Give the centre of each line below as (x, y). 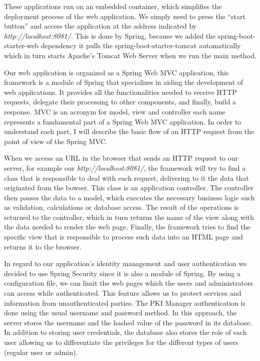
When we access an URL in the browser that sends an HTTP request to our (121, 158)
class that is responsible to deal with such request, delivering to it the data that (126, 177)
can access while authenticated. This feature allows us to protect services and (123, 293)
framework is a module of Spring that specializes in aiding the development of (124, 82)
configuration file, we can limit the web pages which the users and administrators (129, 283)
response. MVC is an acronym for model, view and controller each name (115, 111)
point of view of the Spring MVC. (56, 141)
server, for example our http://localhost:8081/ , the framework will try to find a (125, 167)
